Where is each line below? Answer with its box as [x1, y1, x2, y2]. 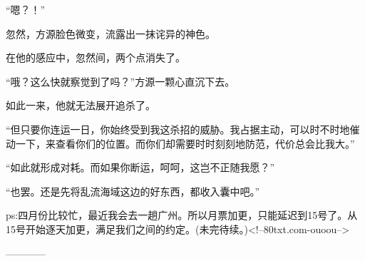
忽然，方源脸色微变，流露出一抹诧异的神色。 [6, 26, 215, 41]
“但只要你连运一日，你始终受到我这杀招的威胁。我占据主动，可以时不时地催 [6, 121, 360, 136]
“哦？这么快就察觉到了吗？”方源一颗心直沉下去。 [6, 73, 235, 88]
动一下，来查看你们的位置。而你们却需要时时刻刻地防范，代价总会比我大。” [6, 135, 355, 150]
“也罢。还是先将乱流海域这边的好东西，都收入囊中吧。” [6, 183, 260, 198]
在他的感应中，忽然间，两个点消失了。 [6, 50, 185, 65]
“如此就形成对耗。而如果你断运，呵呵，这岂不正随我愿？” [6, 160, 275, 175]
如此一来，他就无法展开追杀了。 [6, 98, 155, 113]
